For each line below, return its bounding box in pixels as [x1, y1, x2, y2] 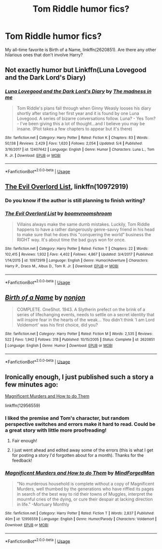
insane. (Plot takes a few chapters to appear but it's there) [16, 126, 133, 131]
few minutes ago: [5, 380, 59, 388]
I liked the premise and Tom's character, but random [5, 415, 129, 421]
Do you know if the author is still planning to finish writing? [5, 197, 146, 204]
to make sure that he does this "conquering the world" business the [16, 231, 151, 237]
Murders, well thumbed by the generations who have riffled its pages [16, 486, 154, 492]
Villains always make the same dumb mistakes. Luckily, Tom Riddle [16, 221, 150, 227]
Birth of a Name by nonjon [5, 293, 86, 302]
